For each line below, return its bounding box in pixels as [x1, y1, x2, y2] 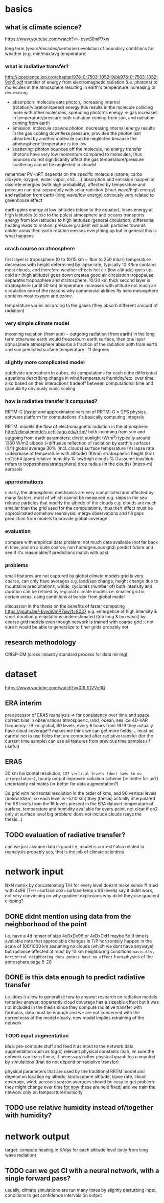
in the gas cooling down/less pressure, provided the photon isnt [12, 131, 141, 136]
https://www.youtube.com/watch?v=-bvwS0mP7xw [5, 36, 110, 42]
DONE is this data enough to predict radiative [5, 973, 145, 982]
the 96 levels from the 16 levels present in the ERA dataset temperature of [5, 801, 154, 807]
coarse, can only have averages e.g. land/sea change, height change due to [5, 578, 159, 584]
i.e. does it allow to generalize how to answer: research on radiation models [5, 994, 158, 999]
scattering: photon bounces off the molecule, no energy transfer [12, 146, 142, 152]
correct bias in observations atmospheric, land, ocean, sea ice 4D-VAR [5, 717, 148, 723]
